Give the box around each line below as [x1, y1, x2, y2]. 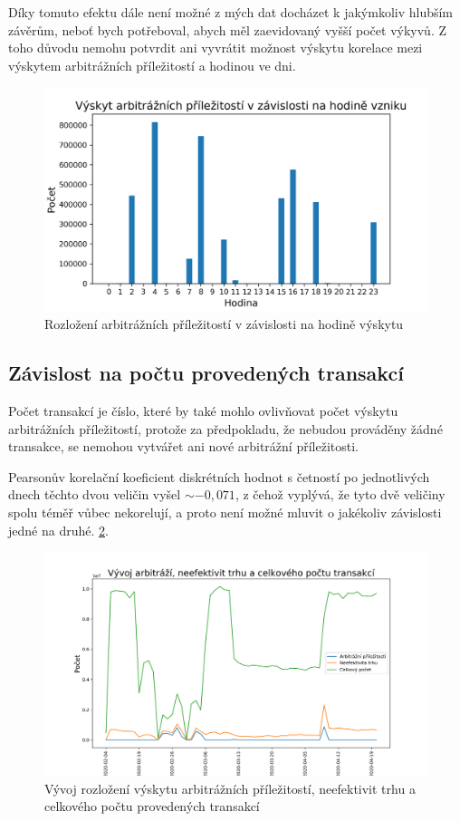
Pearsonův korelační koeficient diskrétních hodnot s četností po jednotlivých [8, 467, 430, 486]
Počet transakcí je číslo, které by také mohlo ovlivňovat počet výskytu [8, 401, 398, 420]
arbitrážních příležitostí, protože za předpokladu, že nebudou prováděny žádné [8, 419, 443, 438]
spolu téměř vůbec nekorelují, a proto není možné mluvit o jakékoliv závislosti [8, 502, 442, 521]
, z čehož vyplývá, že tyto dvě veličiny [235, 485, 446, 504]
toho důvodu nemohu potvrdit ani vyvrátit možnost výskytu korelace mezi [8, 38, 423, 57]
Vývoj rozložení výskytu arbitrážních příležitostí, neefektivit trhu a [44, 778, 416, 797]
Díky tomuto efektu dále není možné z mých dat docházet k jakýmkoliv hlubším [8, 3, 454, 21]
